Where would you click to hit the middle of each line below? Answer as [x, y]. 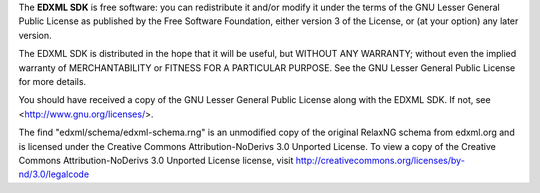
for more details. [52, 81]
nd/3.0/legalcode [54, 174]
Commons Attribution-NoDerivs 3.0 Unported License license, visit [156, 160]
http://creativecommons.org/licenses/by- [380, 160]
